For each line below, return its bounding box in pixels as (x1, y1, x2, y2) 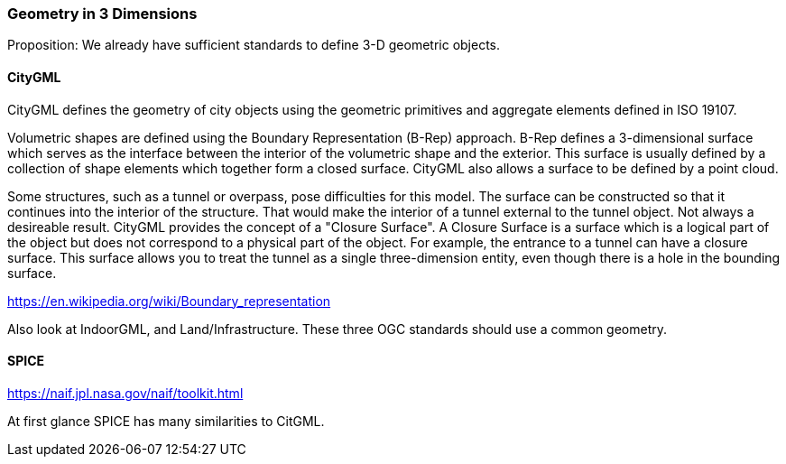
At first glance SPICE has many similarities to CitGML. (7, 413, 325, 429)
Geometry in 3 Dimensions (7, 5, 198, 23)
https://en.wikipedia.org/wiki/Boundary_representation (7, 292, 331, 309)
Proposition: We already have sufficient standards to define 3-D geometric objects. (7, 37, 501, 53)
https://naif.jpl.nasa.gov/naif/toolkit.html (7, 385, 244, 401)
